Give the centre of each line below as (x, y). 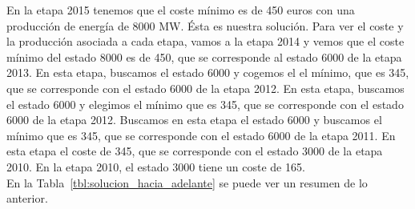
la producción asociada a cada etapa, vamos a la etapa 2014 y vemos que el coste (205, 41)
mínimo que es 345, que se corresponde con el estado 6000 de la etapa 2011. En (201, 135)
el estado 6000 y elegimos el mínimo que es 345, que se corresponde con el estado (205, 104)
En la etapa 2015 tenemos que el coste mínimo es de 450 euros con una (181, 10)
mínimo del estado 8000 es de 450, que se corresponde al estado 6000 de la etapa (204, 56)
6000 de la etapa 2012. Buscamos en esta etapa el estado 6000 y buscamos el (194, 120)
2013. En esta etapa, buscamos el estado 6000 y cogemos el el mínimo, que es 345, (208, 72)
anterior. (27, 198)
